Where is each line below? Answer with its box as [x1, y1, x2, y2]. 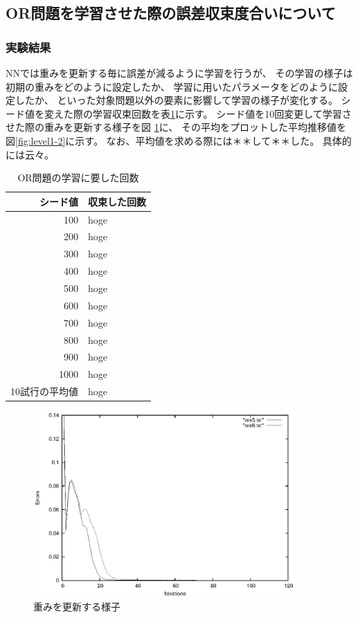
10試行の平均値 [10, 384, 78, 399]
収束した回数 [88, 194, 146, 208]
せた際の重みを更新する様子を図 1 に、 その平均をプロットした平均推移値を [6, 120, 346, 134]
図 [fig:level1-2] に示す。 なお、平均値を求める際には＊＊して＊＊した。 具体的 [6, 133, 352, 147]
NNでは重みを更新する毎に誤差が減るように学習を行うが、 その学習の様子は [6, 66, 353, 80]
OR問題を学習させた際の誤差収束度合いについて [6, 2, 336, 24]
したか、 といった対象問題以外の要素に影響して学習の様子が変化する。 [15, 93, 338, 107]
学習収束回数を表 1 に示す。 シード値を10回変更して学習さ [92, 106, 352, 120]
